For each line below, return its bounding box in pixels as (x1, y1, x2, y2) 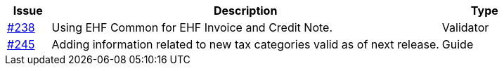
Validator (441, 20, 489, 34)
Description (213, 4, 278, 18)
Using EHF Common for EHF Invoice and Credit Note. (51, 20, 333, 34)
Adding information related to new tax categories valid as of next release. (51, 37, 439, 51)
